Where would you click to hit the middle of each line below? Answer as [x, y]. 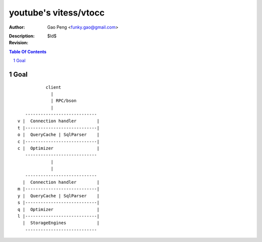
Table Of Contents [28, 51]
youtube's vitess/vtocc [57, 13]
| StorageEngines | [61, 223]
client [53, 87]
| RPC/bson [64, 101]
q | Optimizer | [58, 209]
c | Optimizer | [58, 148]
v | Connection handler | [58, 121]
